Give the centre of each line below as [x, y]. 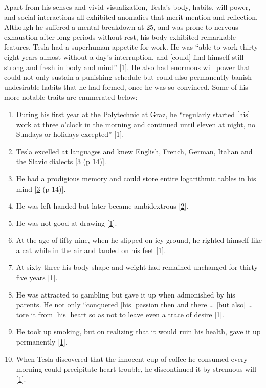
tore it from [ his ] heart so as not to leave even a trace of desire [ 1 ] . [120, 314]
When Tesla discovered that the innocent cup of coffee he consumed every [132, 359]
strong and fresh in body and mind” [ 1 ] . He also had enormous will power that [127, 67]
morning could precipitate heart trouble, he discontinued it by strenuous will [136, 369]
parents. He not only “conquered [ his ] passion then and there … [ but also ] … [135, 304]
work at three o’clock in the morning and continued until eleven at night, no [136, 124]
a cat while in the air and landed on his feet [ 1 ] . [91, 250]
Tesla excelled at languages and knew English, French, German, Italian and [134, 151]
